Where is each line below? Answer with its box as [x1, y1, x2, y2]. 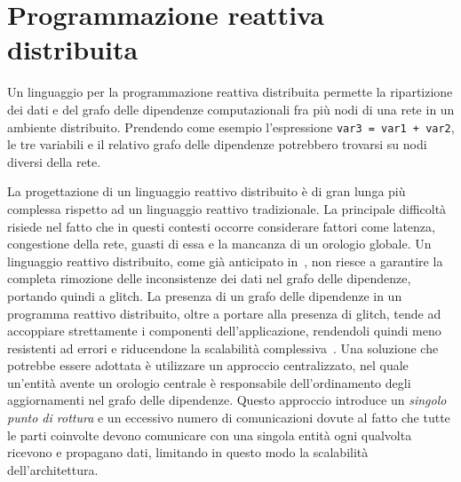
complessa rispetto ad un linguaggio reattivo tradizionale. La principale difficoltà [7, 199, 447, 217]
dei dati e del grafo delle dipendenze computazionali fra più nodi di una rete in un [7, 99, 455, 118]
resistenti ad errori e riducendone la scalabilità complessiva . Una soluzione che [7, 338, 439, 357]
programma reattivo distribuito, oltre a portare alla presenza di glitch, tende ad [7, 304, 441, 322]
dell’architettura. [7, 460, 99, 478]
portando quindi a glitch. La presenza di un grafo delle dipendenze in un [7, 286, 402, 304]
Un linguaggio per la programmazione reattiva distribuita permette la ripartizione [7, 83, 453, 101]
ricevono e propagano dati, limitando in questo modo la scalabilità [7, 443, 369, 462]
